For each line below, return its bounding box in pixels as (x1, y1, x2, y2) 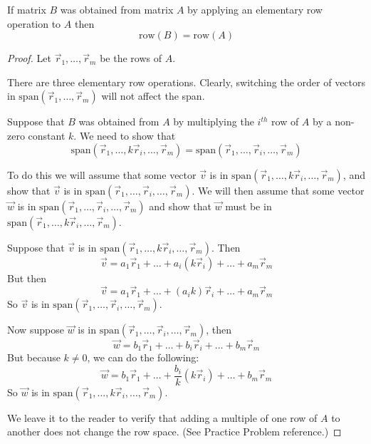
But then (7, 270, 47, 285)
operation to (7, 16, 61, 31)
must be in (225, 198, 272, 213)
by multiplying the (173, 114, 254, 129)
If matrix (7, 2, 46, 16)
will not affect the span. (101, 88, 205, 103)
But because (7, 350, 61, 365)
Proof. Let (7, 51, 51, 66)
